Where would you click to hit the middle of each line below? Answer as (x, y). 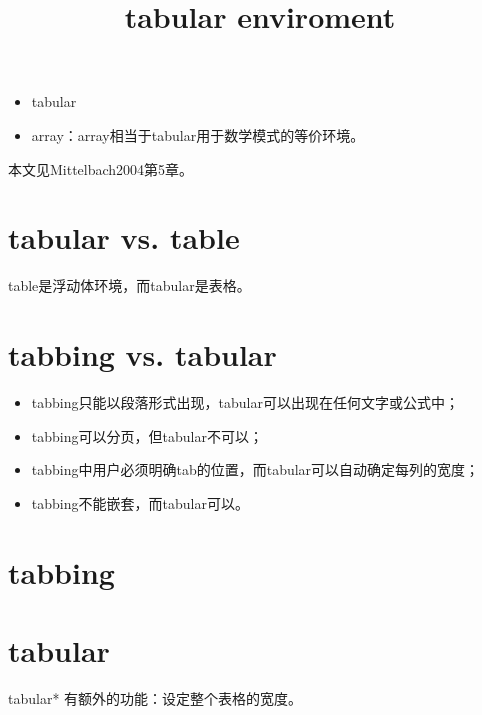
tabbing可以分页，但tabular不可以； (147, 435)
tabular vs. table (124, 237)
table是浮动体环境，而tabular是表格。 (129, 285)
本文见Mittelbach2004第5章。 (101, 168)
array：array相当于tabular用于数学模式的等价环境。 (198, 134)
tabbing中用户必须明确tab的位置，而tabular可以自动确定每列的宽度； (255, 469)
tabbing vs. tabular (142, 354)
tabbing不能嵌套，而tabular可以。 (140, 502)
